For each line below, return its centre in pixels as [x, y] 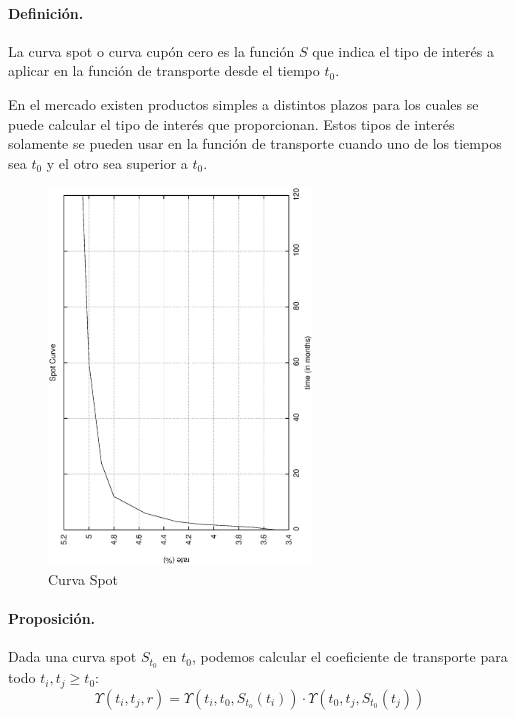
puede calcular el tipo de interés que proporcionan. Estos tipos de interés [231, 123]
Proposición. [52, 618]
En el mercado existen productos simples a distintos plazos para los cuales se [243, 103]
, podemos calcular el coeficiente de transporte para [349, 656]
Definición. [46, 12]
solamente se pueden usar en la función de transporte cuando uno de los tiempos [255, 143]
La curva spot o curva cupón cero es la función [151, 50]
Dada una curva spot [72, 656]
